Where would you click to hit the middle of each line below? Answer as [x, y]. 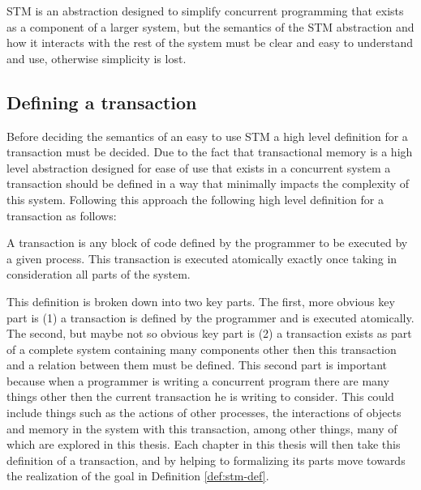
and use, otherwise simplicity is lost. [97, 58]
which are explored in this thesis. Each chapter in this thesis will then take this [204, 444]
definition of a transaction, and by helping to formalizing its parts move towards [206, 460]
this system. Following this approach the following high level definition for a [195, 199]
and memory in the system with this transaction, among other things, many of [202, 428]
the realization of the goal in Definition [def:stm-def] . [138, 476]
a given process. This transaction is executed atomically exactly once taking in [202, 258]
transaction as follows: [62, 215]
